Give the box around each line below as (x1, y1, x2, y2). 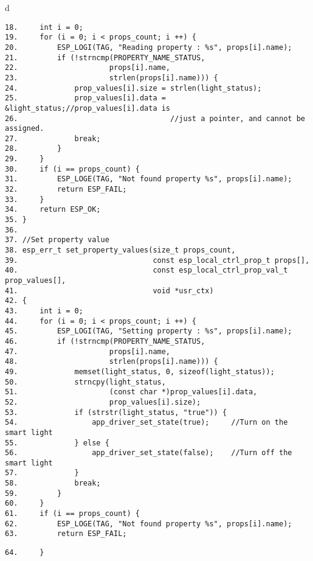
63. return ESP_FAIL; (5, 529, 127, 538)
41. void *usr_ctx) (5, 286, 214, 295)
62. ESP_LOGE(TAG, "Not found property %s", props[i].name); (5, 519, 292, 528)
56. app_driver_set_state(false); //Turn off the (5, 448, 292, 458)
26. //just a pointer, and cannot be (5, 114, 305, 123)
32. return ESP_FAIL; (5, 185, 127, 194)
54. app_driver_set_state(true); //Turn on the (5, 418, 288, 427)
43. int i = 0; (5, 306, 83, 315)
